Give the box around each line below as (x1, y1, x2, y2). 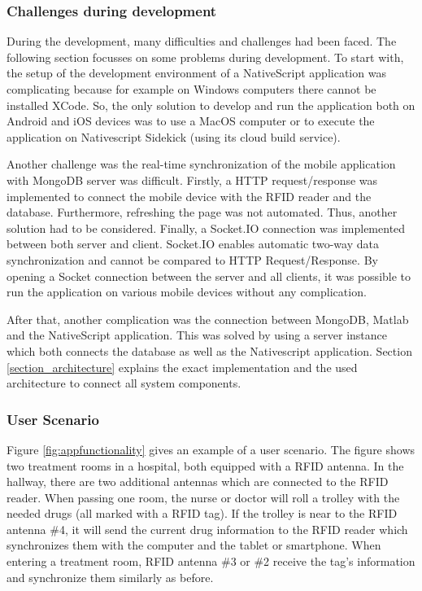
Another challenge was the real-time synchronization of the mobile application (7, 155, 396, 173)
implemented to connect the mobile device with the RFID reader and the (7, 187, 372, 204)
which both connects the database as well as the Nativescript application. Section (7, 342, 412, 359)
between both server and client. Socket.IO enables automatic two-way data (7, 235, 379, 252)
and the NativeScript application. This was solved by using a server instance (7, 326, 388, 344)
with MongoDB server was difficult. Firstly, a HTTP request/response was (7, 171, 378, 188)
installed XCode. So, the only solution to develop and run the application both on (7, 96, 415, 113)
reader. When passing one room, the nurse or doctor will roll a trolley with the (7, 488, 400, 506)
